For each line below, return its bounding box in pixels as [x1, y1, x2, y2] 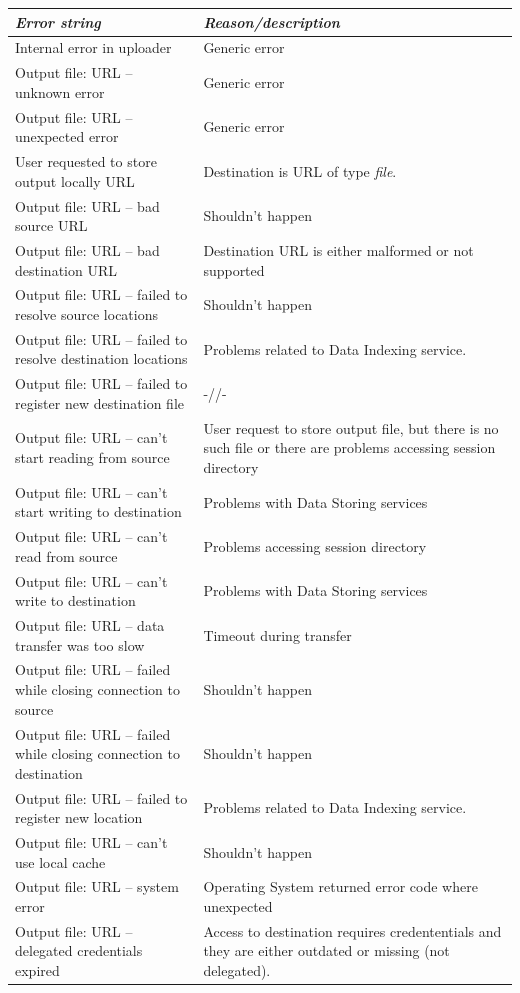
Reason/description [203, 11, 340, 32]
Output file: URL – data [15, 615, 165, 636]
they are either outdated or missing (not [203, 940, 450, 961]
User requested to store [15, 151, 157, 172]
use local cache [15, 851, 106, 872]
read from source [15, 545, 118, 566]
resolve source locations [15, 303, 159, 324]
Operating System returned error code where [203, 876, 478, 897]
